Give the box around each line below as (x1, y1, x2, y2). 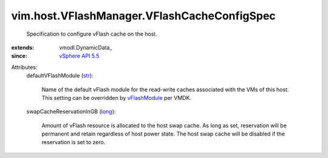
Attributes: (11, 64, 38, 71)
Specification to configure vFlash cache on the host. (26, 30, 157, 38)
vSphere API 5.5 (59, 52, 100, 60)
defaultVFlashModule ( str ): (26, 72, 94, 79)
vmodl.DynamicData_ (59, 44, 112, 51)
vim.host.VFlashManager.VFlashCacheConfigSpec (11, 9, 276, 22)
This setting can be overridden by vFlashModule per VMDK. (41, 94, 191, 101)
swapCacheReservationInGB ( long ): (26, 108, 116, 115)
